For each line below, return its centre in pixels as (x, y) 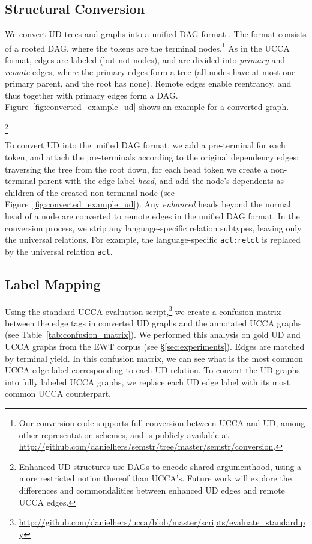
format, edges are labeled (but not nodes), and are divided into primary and (145, 60)
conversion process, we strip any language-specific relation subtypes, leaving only (153, 228)
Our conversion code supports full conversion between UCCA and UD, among (162, 423)
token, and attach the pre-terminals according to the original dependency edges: (152, 157)
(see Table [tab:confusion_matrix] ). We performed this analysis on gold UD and (153, 335)
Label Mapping (53, 283)
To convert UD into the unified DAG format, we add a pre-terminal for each (145, 145)
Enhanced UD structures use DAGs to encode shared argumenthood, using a (160, 466)
